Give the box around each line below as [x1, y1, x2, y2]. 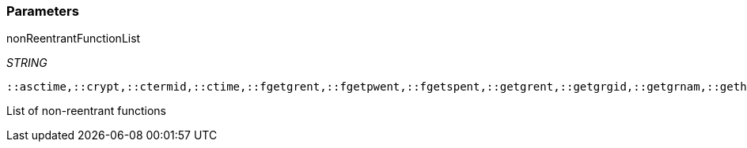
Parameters [6, 3, 79, 19]
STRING [6, 56, 47, 70]
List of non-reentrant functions [6, 104, 166, 118]
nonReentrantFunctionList [6, 31, 141, 46]
